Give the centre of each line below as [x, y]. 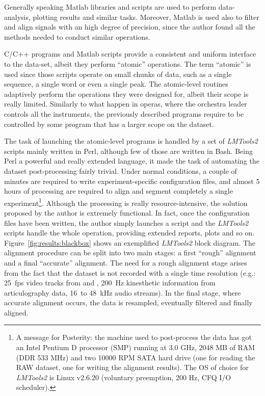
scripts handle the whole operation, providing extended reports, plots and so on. [129, 233]
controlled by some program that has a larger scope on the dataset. [109, 124]
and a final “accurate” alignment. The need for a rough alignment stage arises [126, 262]
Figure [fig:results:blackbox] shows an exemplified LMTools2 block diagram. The [130, 242]
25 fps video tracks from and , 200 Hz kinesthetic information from [110, 283]
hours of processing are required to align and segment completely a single [118, 191]
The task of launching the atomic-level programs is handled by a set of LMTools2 [131, 141]
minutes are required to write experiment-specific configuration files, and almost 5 [132, 181]
